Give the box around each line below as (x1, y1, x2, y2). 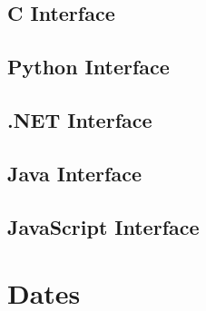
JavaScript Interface (7, 212, 200, 240)
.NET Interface (7, 105, 152, 133)
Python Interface (7, 53, 170, 81)
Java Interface (7, 159, 142, 187)
